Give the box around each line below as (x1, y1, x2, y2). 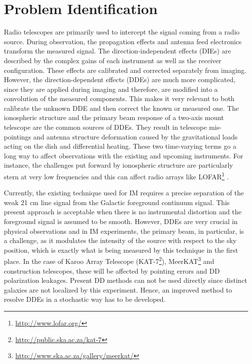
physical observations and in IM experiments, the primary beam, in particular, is (4, 225, 244, 236)
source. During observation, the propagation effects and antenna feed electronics (4, 36, 242, 46)
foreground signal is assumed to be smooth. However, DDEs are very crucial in (4, 216, 238, 226)
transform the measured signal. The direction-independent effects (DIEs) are (4, 46, 231, 56)
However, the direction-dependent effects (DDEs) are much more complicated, (4, 74, 236, 85)
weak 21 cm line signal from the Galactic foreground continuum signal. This (4, 197, 230, 207)
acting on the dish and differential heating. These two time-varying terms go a (4, 141, 236, 151)
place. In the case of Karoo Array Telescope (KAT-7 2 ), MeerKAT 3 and (4, 255, 214, 266)
